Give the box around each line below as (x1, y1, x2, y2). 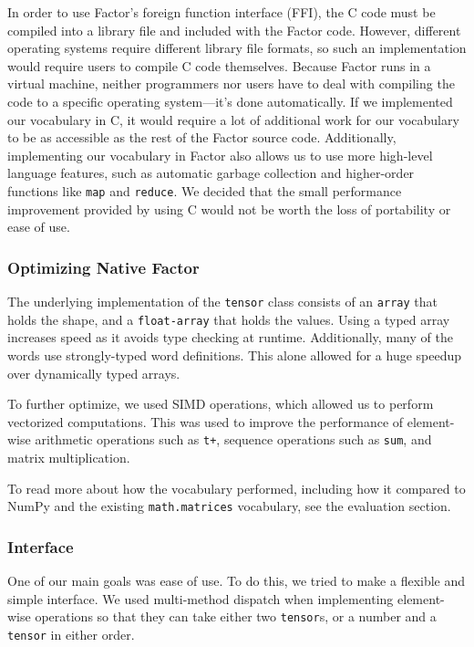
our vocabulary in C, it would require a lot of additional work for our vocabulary (7, 110, 459, 129)
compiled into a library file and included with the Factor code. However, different (7, 20, 461, 39)
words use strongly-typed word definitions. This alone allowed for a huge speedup (7, 345, 462, 364)
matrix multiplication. (7, 447, 130, 466)
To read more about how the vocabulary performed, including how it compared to (7, 478, 466, 497)
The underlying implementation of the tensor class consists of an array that (7, 292, 438, 310)
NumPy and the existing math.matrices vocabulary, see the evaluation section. (7, 496, 451, 516)
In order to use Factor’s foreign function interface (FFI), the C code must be (7, 3, 436, 21)
